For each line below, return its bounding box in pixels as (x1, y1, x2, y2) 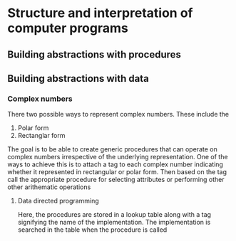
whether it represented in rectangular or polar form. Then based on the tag (7, 168, 227, 176)
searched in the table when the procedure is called (17, 225, 168, 234)
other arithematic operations (7, 183, 91, 191)
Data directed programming (17, 197, 99, 205)
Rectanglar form (17, 132, 66, 140)
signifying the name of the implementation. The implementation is (17, 218, 211, 227)
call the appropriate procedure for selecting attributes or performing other (7, 176, 225, 184)
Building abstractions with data (7, 73, 150, 85)
